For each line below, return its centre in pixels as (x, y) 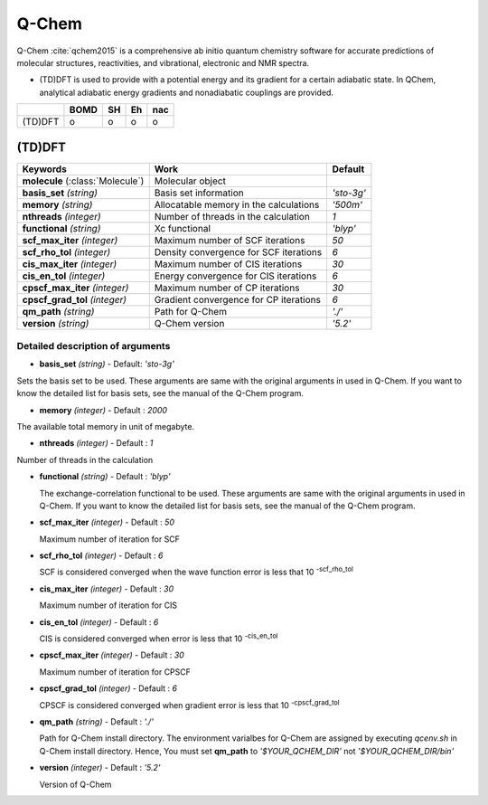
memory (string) (57, 204)
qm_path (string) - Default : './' (96, 721)
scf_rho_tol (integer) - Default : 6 (101, 555)
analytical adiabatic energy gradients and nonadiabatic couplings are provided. (187, 92)
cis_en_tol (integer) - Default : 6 (99, 622)
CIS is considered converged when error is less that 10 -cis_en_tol (159, 638)
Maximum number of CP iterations (227, 288)
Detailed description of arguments (94, 346)
